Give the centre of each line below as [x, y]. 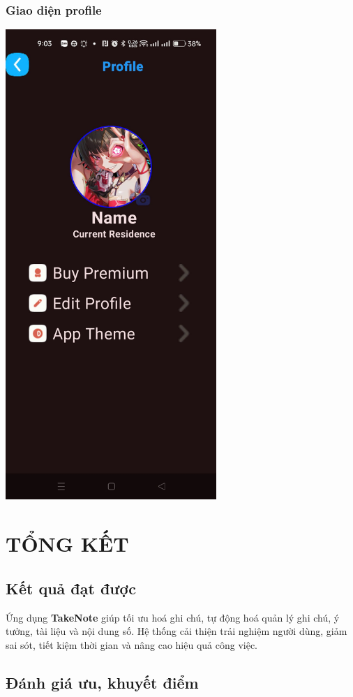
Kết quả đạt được [71, 588]
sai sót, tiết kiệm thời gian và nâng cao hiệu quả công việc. [132, 644]
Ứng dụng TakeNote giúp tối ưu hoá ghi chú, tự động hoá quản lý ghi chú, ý [173, 617]
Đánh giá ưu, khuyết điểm [102, 682]
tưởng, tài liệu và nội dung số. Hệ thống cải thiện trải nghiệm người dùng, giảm [176, 631]
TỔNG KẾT [67, 544]
